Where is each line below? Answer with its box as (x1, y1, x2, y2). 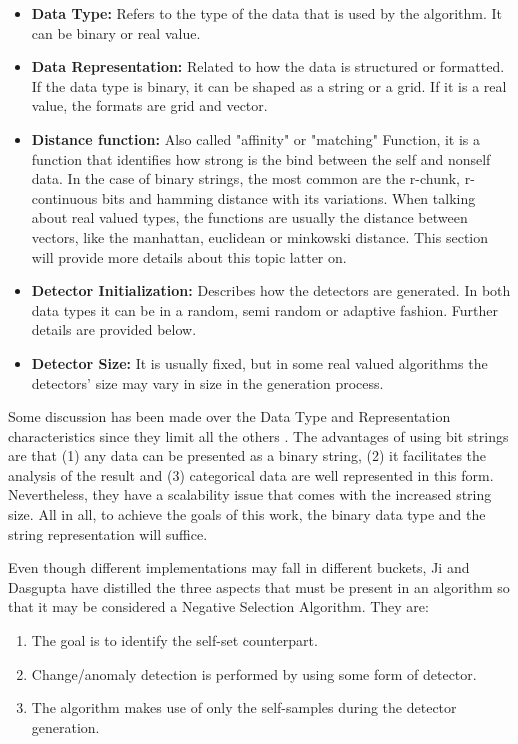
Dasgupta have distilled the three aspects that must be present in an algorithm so (8, 576, 510, 597)
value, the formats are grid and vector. (31, 95, 268, 116)
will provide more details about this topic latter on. (31, 246, 347, 267)
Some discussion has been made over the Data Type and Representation (8, 406, 451, 427)
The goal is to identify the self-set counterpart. (31, 630, 318, 651)
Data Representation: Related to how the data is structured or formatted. (31, 56, 505, 77)
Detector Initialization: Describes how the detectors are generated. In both (31, 280, 511, 301)
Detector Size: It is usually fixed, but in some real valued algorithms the (31, 352, 488, 373)
